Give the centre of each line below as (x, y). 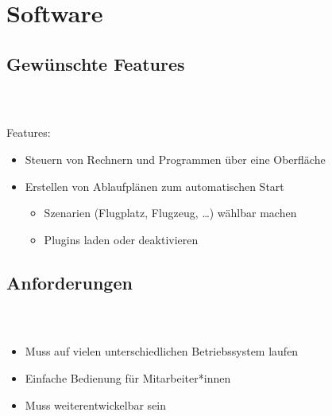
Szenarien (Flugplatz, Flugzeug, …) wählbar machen (170, 213)
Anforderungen (69, 282)
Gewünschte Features (96, 63)
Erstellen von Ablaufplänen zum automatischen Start (154, 186)
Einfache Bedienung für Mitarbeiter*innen (128, 377)
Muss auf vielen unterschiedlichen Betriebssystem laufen (162, 351)
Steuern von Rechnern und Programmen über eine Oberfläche (175, 159)
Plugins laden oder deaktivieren (121, 239)
